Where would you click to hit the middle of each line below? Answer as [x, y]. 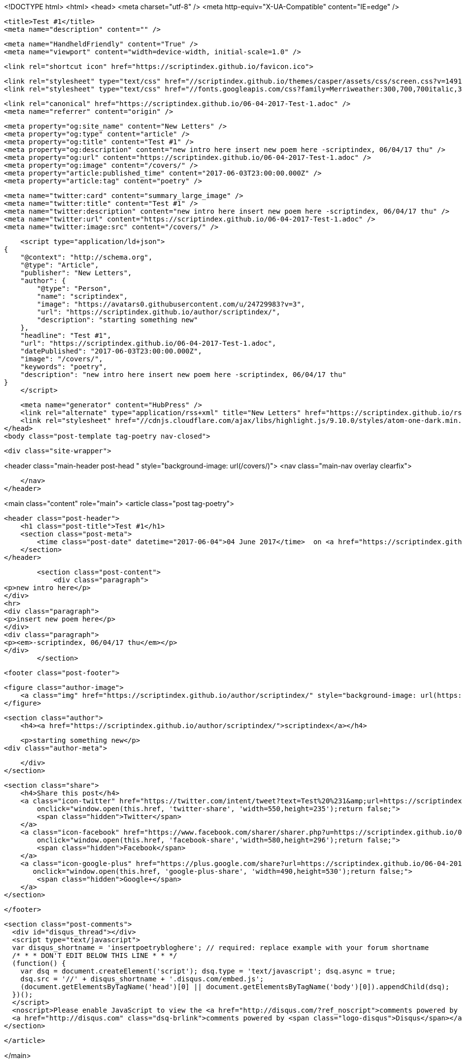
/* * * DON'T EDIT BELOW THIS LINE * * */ [95, 955]
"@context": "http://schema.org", [86, 257]
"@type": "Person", [74, 288]
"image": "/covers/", [62, 359]
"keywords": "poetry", [64, 367]
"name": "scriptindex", [82, 296]
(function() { [39, 963]
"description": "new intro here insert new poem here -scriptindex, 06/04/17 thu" [183, 375]
